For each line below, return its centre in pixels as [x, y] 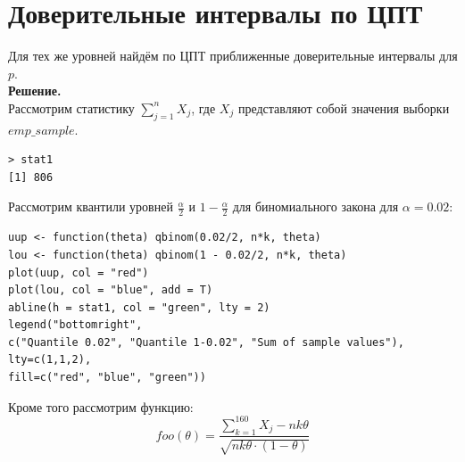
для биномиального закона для [316, 206]
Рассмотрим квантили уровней [91, 206]
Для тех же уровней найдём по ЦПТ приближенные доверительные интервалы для [233, 56]
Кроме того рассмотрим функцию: [101, 406]
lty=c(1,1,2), [50, 360]
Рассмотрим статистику [71, 107]
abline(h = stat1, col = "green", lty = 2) [139, 307]
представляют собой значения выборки [344, 107]
